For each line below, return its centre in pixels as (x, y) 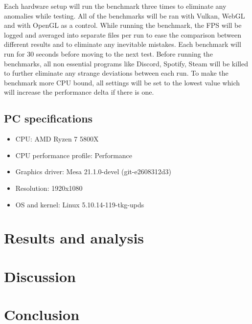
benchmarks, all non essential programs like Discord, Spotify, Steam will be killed (126, 63)
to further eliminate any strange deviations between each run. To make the (116, 73)
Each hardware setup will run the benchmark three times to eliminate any (115, 6)
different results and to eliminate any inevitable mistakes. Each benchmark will (123, 44)
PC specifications (48, 118)
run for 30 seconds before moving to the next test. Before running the (108, 53)
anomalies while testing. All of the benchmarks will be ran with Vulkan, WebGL (125, 15)
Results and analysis (74, 238)
